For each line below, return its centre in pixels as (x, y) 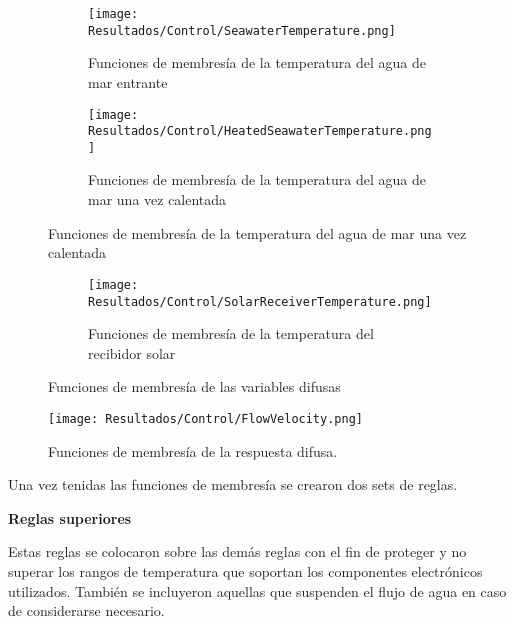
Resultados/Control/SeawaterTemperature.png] (242, 30)
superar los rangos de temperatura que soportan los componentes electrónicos (245, 570)
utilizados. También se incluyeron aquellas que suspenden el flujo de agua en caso (257, 590)
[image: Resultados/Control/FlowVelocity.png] (205, 418)
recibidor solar (132, 352)
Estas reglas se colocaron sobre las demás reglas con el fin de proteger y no (237, 551)
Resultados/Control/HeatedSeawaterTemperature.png (260, 131)
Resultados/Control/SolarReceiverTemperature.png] (260, 301)
